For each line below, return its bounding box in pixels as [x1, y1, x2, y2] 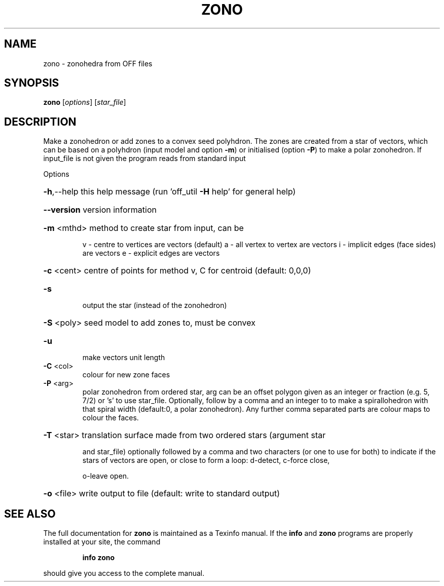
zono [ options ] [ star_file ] [43, 98, 126, 107]
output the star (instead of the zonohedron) [82, 301, 227, 310]
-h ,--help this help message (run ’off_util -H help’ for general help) [43, 186, 296, 197]
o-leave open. [82, 472, 129, 481]
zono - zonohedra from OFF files [43, 59, 153, 68]
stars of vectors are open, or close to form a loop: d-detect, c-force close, [82, 456, 330, 465]
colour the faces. [82, 413, 139, 422]
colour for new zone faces [82, 370, 170, 379]
